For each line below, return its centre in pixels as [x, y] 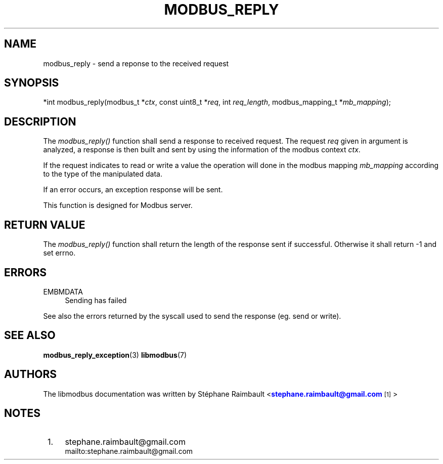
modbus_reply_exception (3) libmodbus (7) [115, 355]
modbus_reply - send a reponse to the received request [136, 63]
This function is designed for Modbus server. [118, 205]
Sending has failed [96, 300]
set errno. [59, 253]
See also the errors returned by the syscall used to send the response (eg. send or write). [192, 316]
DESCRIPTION [40, 121]
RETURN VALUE [45, 225]
